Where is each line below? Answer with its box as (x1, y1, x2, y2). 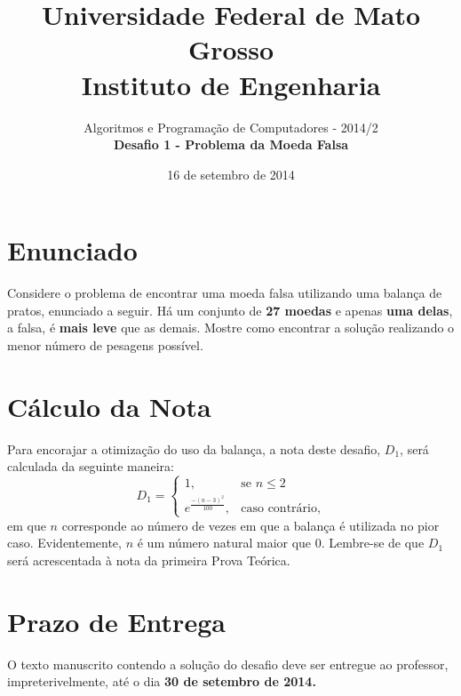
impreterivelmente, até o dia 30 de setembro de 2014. (7, 672, 316, 691)
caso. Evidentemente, (7, 533, 122, 552)
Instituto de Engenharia (81, 66, 381, 102)
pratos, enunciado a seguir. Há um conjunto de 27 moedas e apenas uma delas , (7, 300, 453, 319)
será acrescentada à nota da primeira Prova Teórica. (7, 551, 290, 569)
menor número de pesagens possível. (7, 336, 203, 354)
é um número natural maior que (137, 533, 312, 552)
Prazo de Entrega (7, 603, 226, 639)
